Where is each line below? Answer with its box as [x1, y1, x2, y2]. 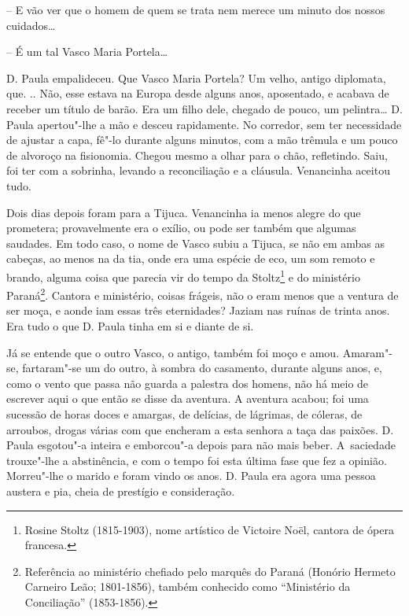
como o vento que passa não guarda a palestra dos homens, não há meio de [6, 374, 369, 391]
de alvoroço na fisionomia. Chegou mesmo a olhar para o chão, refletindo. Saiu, [6, 146, 388, 163]
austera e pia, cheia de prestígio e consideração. [6, 482, 235, 499]
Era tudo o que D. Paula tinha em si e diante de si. [6, 318, 254, 334]
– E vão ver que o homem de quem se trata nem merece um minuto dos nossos [6, 2, 385, 17]
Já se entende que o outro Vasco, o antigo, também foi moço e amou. [6, 344, 340, 360]
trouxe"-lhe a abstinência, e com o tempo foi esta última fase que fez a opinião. [6, 452, 387, 468]
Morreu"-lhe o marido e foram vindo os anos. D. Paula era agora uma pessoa [6, 467, 376, 484]
